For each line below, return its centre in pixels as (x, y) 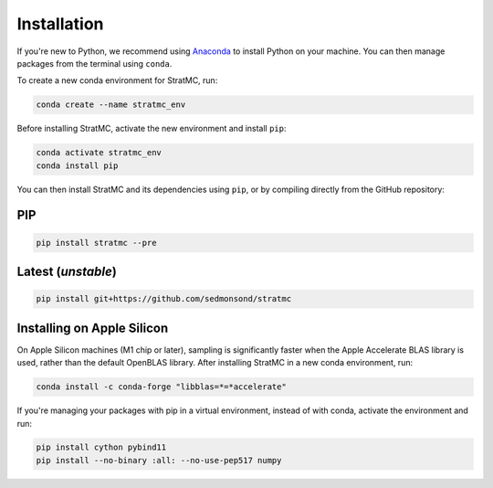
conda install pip (77, 165)
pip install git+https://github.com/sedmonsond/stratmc (164, 299)
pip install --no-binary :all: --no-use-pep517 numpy (159, 460)
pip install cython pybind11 (101, 447)
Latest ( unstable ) (67, 272)
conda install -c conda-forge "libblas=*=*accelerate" (161, 387)
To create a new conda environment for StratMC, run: (117, 80)
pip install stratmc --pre (96, 243)
